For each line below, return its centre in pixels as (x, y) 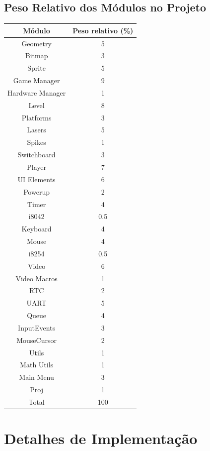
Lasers (36, 130)
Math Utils (37, 365)
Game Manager (36, 80)
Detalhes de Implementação (101, 438)
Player (36, 167)
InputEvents (37, 327)
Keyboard (36, 229)
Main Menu (36, 377)
